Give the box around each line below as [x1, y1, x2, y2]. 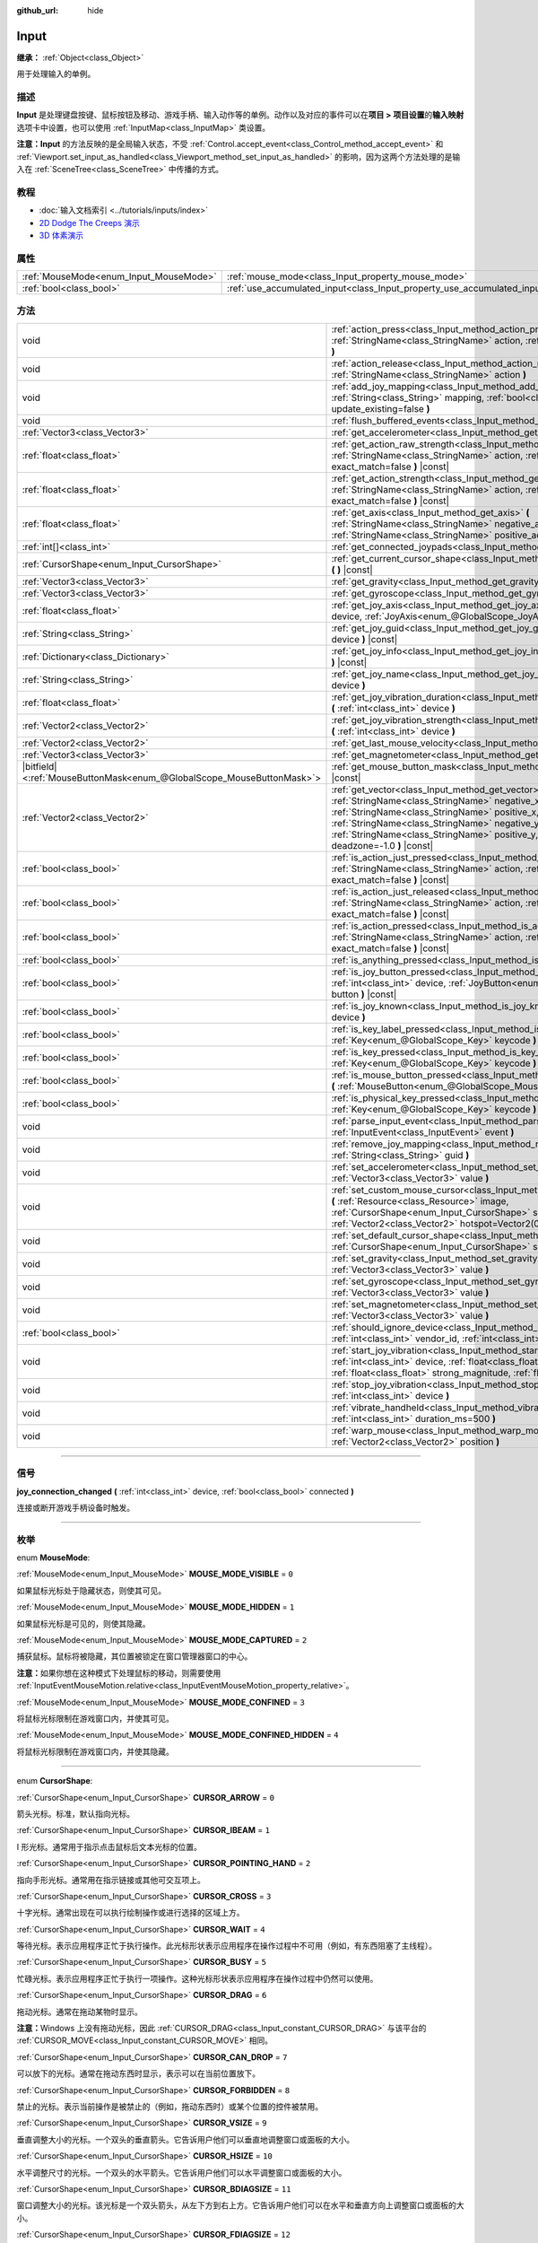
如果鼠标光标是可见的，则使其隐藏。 [16, 1618, 151, 1628]
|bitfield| [22, 760, 57, 772]
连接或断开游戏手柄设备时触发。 [16, 1502, 134, 1513]
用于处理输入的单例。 [16, 68, 96, 80]
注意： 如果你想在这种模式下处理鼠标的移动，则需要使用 [16, 1667, 221, 1678]
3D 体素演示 [39, 230, 84, 240]
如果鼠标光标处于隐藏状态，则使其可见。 [16, 1584, 166, 1596]
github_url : [16, 5, 58, 15]
